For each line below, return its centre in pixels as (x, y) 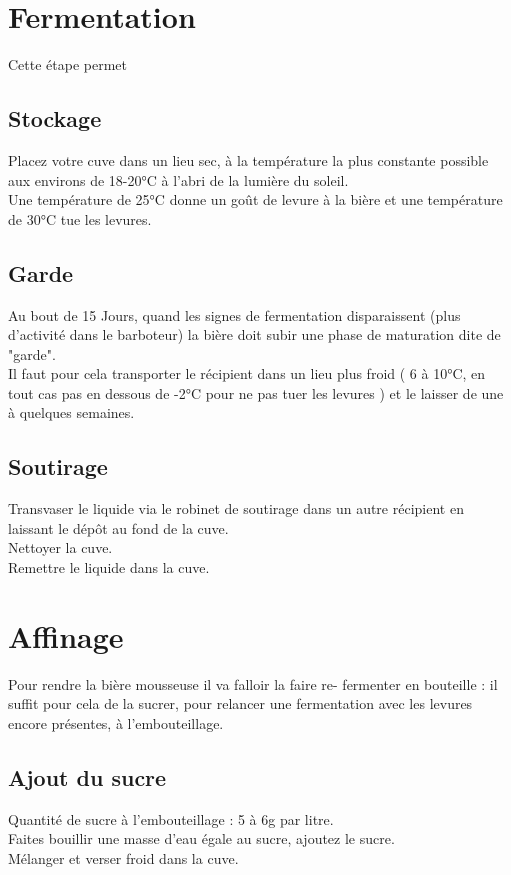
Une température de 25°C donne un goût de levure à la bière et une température (255, 199)
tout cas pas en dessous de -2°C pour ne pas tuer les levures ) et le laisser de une (256, 392)
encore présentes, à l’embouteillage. (116, 722)
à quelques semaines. (71, 412)
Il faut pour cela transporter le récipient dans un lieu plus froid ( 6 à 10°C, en (247, 373)
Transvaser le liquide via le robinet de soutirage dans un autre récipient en (236, 508)
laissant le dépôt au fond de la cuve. (118, 527)
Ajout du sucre (87, 776)
